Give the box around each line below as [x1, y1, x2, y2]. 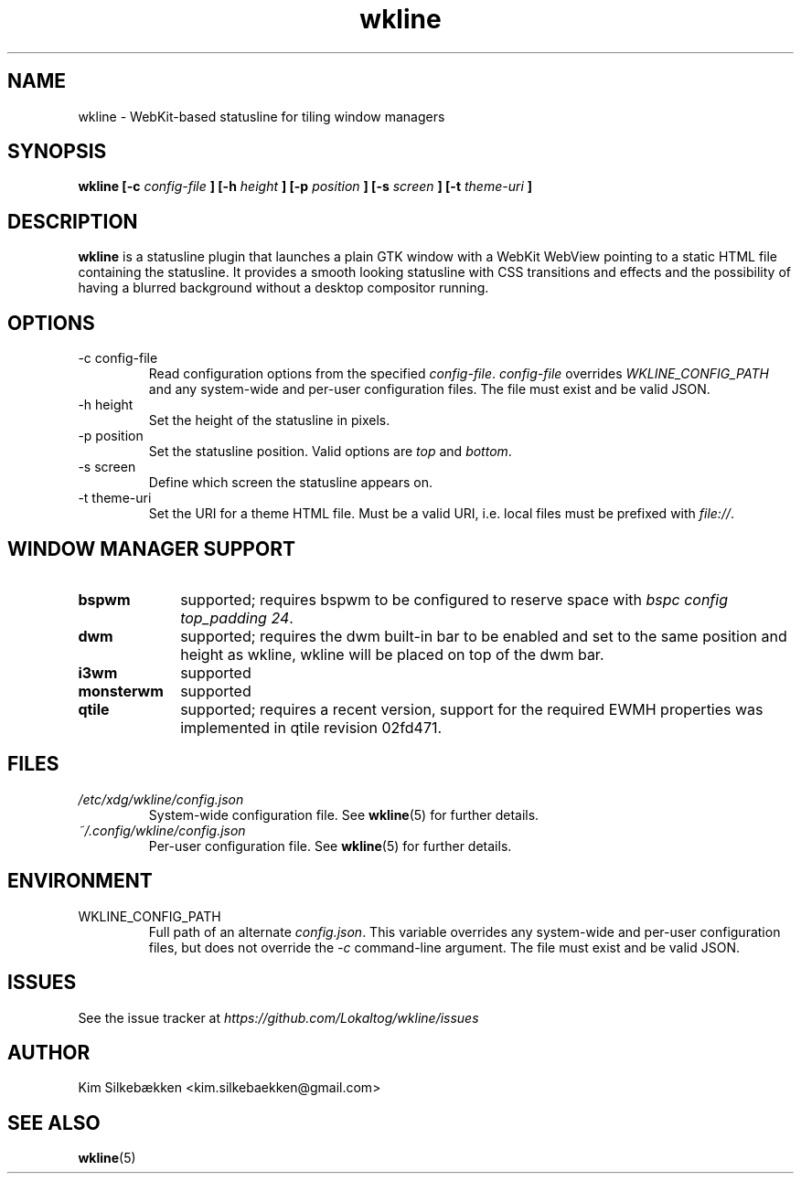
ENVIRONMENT [7, 869, 153, 893]
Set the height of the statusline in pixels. [148, 412, 390, 429]
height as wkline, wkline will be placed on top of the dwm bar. [180, 644, 604, 664]
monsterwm [78, 681, 164, 700]
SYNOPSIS [7, 140, 107, 164]
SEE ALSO [7, 1111, 101, 1134]
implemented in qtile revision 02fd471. [180, 718, 443, 737]
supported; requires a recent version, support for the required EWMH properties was [180, 699, 764, 718]
